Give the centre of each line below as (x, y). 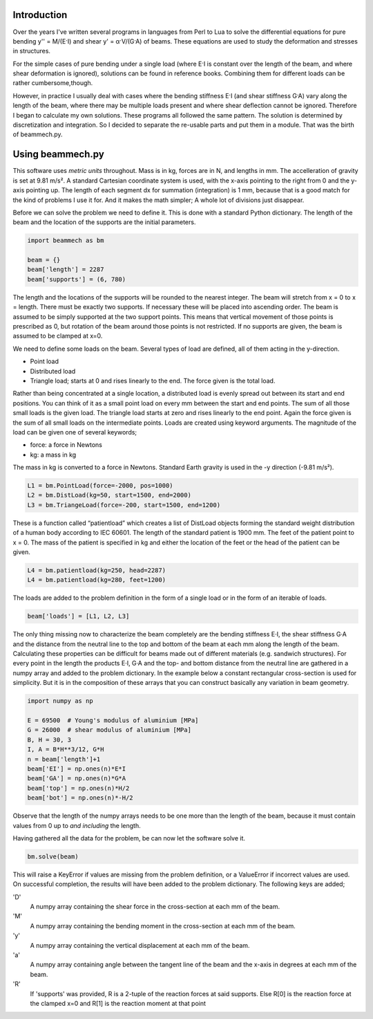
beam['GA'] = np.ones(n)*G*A (77, 779)
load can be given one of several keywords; (75, 432)
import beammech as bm (66, 241)
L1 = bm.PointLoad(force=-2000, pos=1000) (100, 486)
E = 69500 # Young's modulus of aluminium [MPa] (113, 720)
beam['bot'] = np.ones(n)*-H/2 (80, 798)
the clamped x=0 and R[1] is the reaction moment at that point (118, 1003)
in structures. (32, 51)
